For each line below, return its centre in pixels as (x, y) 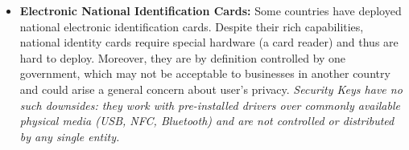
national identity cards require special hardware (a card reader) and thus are (209, 42)
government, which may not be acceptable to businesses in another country (205, 73)
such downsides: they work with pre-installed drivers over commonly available (210, 105)
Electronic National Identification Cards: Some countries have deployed (211, 10)
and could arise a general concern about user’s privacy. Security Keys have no (211, 89)
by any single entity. (70, 136)
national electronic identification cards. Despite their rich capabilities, (192, 26)
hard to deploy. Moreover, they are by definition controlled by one (183, 57)
